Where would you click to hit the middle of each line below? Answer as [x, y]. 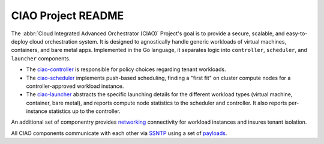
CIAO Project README [67, 16]
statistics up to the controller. [85, 111]
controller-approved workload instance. [75, 86]
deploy [19, 41]
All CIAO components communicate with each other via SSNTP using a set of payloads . [119, 133]
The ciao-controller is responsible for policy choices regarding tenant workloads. [126, 69]
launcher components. [41, 58]
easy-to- [297, 33]
